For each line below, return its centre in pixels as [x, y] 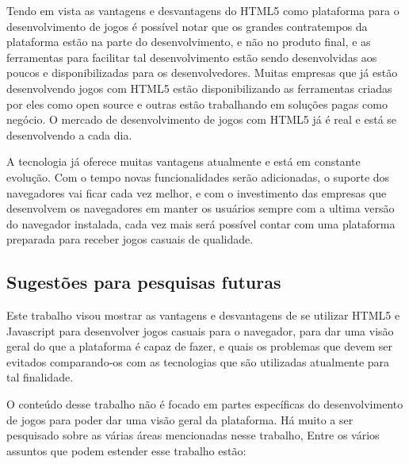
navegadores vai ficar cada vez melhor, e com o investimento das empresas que [197, 192]
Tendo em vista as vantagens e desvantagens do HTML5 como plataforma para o [203, 10]
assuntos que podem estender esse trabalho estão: [126, 450]
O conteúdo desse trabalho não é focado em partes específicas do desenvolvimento [205, 404]
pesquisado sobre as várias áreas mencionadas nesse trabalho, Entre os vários [193, 435]
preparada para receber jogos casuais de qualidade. [130, 239]
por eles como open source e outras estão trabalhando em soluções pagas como [197, 104]
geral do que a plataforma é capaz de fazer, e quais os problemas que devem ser [199, 346]
